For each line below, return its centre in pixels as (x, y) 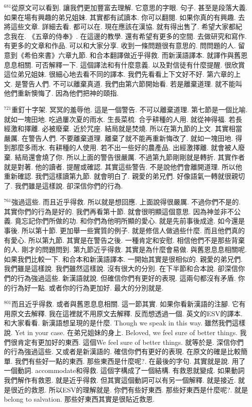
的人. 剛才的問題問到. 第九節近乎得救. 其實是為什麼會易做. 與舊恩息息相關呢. (126, 249)
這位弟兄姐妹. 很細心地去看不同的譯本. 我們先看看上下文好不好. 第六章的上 (122, 74)
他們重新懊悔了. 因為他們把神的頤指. (61, 93)
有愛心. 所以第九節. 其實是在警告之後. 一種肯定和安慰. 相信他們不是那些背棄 (125, 240)
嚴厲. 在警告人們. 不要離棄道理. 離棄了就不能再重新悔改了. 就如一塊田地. (119, 138)
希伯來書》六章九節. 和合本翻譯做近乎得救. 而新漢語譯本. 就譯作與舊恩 (136, 55)
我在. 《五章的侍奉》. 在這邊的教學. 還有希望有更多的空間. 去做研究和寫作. (129, 36)
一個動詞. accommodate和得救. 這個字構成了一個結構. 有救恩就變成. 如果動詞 (124, 370)
